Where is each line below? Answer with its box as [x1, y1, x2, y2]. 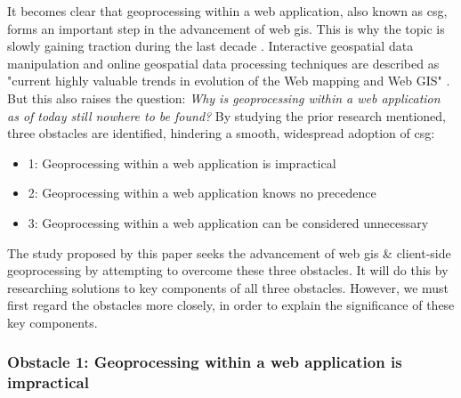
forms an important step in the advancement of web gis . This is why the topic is [7, 19, 445, 37]
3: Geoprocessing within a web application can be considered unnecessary [28, 213, 429, 231]
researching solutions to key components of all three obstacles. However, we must [7, 278, 449, 296]
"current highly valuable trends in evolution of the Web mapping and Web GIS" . [7, 71, 450, 90]
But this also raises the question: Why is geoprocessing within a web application [7, 88, 441, 107]
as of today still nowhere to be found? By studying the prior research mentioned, [7, 106, 446, 125]
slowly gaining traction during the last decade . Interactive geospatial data [7, 37, 414, 55]
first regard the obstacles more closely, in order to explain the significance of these [7, 296, 455, 314]
